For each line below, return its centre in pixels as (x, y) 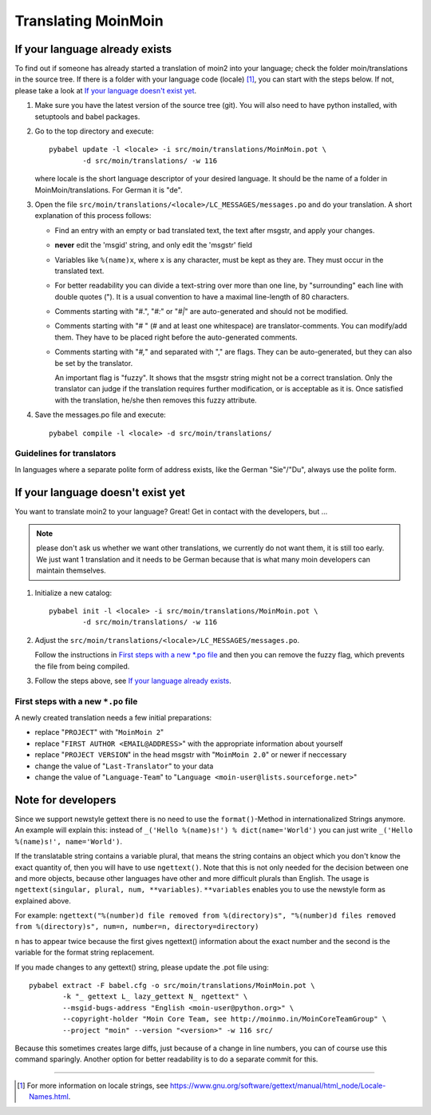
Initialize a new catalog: (73, 593)
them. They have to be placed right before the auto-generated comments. (176, 337)
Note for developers (65, 800)
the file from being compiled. (82, 666)
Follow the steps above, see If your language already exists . (133, 681)
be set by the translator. (94, 363)
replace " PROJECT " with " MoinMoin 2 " (99, 732)
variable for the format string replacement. (85, 952)
